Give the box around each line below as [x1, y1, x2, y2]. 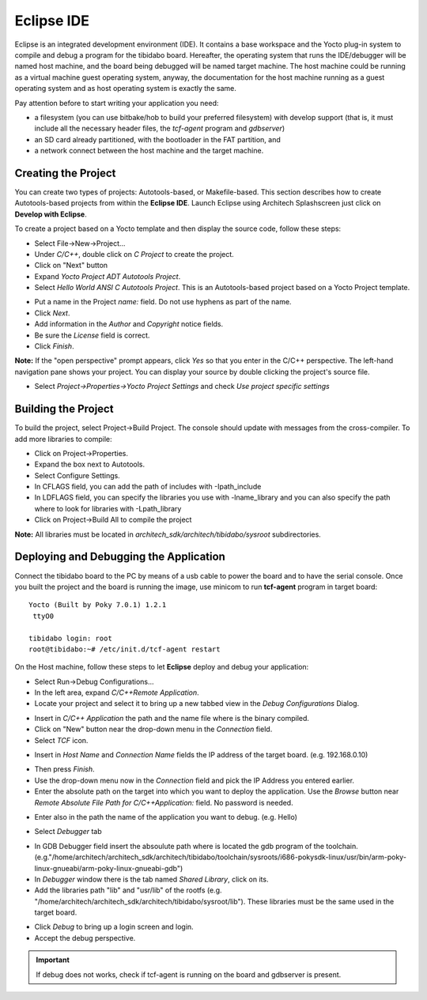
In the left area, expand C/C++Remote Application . [34, 688, 199, 697]
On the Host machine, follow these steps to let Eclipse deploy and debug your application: [14, 662, 309, 672]
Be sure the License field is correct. [34, 330, 150, 340]
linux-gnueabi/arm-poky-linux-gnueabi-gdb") [34, 863, 183, 873]
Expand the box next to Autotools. [34, 459, 145, 470]
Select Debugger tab [34, 827, 102, 836]
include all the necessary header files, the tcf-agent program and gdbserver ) [34, 123, 285, 134]
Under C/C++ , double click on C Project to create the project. [34, 249, 235, 258]
